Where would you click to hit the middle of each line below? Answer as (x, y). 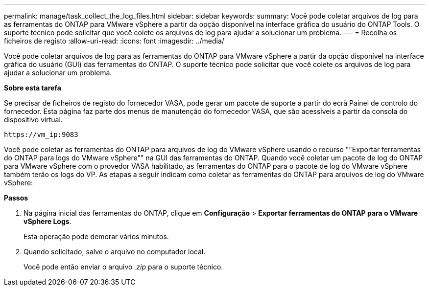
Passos (16, 198)
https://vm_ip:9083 (41, 134)
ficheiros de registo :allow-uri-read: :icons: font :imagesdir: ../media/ (114, 41)
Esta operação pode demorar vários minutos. (96, 236)
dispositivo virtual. (33, 120)
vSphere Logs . (48, 221)
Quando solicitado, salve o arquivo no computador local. (115, 252)
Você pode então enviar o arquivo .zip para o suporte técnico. (123, 267)
